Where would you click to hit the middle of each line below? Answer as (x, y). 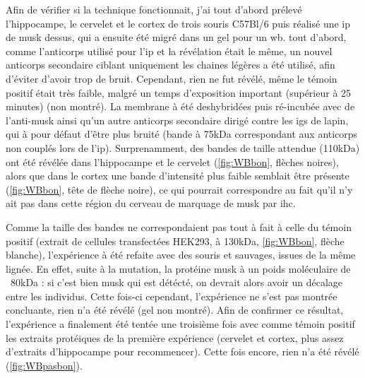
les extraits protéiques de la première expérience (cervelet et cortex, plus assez (175, 337)
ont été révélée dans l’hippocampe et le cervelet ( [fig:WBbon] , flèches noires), (172, 161)
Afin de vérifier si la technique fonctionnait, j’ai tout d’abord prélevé (154, 9)
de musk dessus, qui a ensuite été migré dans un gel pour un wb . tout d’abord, (176, 37)
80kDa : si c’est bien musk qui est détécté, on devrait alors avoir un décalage (176, 282)
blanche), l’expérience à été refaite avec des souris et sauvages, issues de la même (181, 255)
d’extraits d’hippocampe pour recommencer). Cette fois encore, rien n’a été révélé (182, 352)
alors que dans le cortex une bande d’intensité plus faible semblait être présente (178, 176)
